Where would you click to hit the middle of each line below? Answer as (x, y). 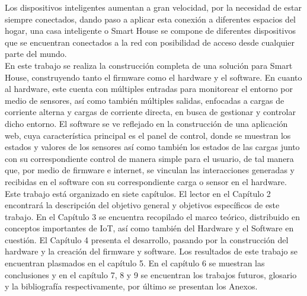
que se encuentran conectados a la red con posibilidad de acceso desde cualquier (150, 42)
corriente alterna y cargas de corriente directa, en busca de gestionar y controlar (150, 112)
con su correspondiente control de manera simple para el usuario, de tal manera (149, 158)
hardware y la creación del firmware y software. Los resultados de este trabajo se (151, 251)
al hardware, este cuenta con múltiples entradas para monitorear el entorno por (149, 89)
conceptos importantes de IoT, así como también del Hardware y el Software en (149, 228)
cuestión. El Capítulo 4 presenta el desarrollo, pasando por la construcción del (147, 239)
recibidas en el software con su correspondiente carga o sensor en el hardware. (146, 181)
